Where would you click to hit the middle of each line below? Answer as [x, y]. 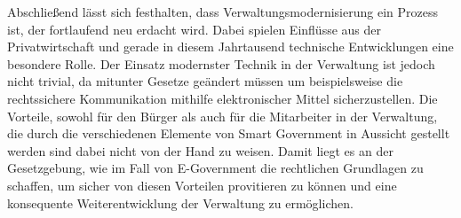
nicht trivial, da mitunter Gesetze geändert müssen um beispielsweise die [205, 81]
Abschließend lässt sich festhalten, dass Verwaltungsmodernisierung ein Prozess [223, 12]
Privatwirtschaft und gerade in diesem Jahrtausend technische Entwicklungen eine [230, 47]
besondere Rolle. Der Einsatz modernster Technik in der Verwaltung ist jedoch [221, 63]
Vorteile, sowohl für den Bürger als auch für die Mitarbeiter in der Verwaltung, [223, 116]
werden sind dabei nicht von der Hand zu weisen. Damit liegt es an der [200, 150]
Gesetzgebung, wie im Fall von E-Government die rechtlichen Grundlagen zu [215, 168]
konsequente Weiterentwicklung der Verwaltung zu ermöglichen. [180, 202]
